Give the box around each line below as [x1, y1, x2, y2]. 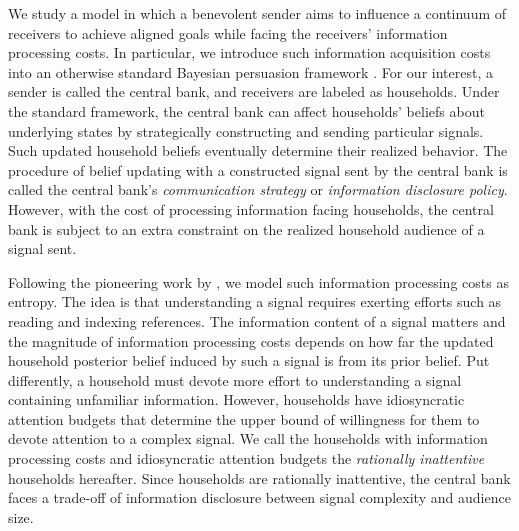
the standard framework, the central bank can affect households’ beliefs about [8, 100, 485, 121]
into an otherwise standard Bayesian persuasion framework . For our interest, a [8, 61, 493, 82]
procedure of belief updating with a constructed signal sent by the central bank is [8, 159, 508, 180]
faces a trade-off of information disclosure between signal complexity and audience [8, 487, 511, 508]
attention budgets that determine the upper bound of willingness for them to [8, 408, 480, 429]
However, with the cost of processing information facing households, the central [8, 198, 494, 219]
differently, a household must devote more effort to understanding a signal [8, 369, 462, 390]
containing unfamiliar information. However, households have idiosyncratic [8, 389, 465, 410]
